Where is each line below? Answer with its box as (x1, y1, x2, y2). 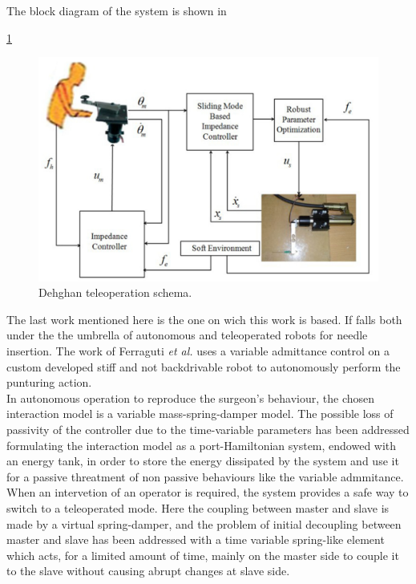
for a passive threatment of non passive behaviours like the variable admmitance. (6, 468, 404, 485)
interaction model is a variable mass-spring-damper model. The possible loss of (6, 405, 394, 422)
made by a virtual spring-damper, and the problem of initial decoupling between (6, 515, 402, 532)
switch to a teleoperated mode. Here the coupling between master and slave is (6, 499, 390, 516)
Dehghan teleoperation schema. (38, 284, 192, 301)
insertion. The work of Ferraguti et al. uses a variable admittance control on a (6, 343, 390, 359)
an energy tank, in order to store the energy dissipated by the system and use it (6, 452, 399, 469)
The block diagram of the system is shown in (6, 2, 227, 18)
